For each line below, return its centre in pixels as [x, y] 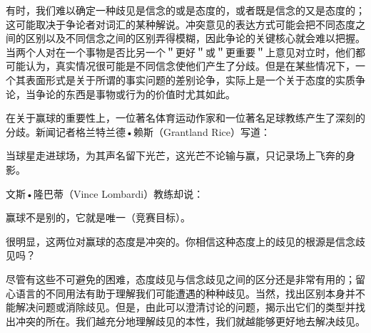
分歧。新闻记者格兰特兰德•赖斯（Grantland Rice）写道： [138, 131]
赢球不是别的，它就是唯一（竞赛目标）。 [98, 217]
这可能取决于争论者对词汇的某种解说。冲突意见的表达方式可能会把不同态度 [181, 24]
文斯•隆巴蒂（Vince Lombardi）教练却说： [105, 193]
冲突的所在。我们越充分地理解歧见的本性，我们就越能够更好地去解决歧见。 [190, 321]
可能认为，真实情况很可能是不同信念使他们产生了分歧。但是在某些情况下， [181, 66]
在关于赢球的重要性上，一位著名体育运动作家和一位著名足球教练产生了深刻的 [185, 118]
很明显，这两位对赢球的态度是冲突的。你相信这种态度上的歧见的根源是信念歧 [185, 241]
